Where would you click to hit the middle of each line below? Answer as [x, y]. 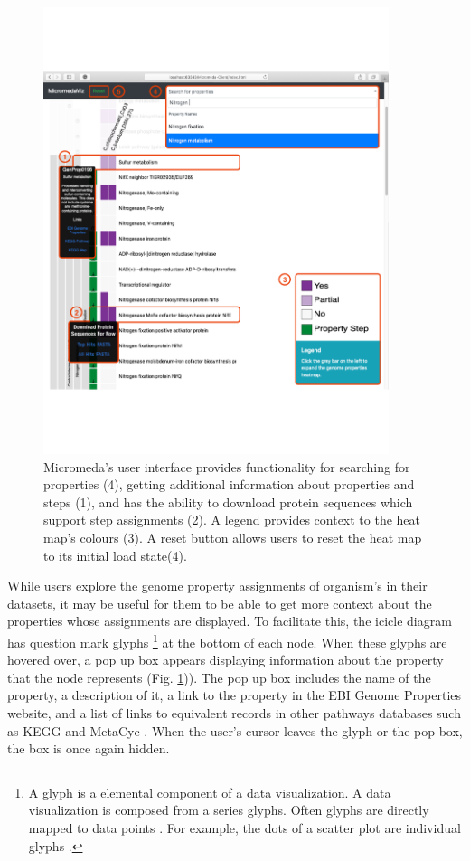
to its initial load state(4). [115, 555]
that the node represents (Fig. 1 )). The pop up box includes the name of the [219, 677]
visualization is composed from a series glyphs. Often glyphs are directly [229, 810]
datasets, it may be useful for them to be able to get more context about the [220, 603]
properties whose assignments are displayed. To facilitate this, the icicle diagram [230, 621]
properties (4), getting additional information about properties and [229, 484]
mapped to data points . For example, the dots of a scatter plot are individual [244, 827]
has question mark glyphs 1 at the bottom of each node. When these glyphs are [227, 640]
